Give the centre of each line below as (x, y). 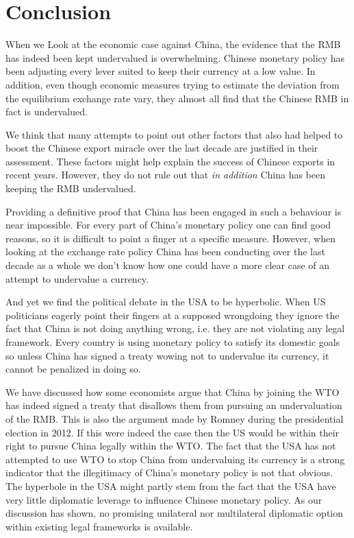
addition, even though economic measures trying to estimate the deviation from (173, 84)
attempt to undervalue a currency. (77, 278)
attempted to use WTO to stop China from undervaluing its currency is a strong (175, 459)
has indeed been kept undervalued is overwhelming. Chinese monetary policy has (175, 57)
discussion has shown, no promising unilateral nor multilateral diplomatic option (175, 513)
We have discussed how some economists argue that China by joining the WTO (173, 391)
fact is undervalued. (47, 112)
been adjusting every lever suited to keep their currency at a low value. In (161, 71)
